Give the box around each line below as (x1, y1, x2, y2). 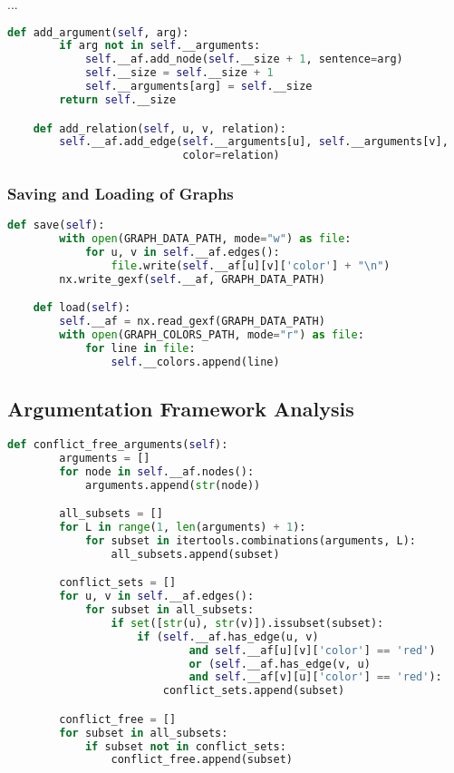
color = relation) (182, 149, 280, 162)
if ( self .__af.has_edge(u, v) (137, 630, 319, 643)
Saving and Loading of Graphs (7, 182, 234, 205)
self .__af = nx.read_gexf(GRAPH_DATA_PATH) (59, 315, 325, 328)
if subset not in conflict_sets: (84, 739, 286, 753)
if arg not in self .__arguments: (59, 39, 261, 53)
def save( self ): (7, 219, 105, 232)
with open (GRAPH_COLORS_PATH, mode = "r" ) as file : (59, 328, 364, 342)
